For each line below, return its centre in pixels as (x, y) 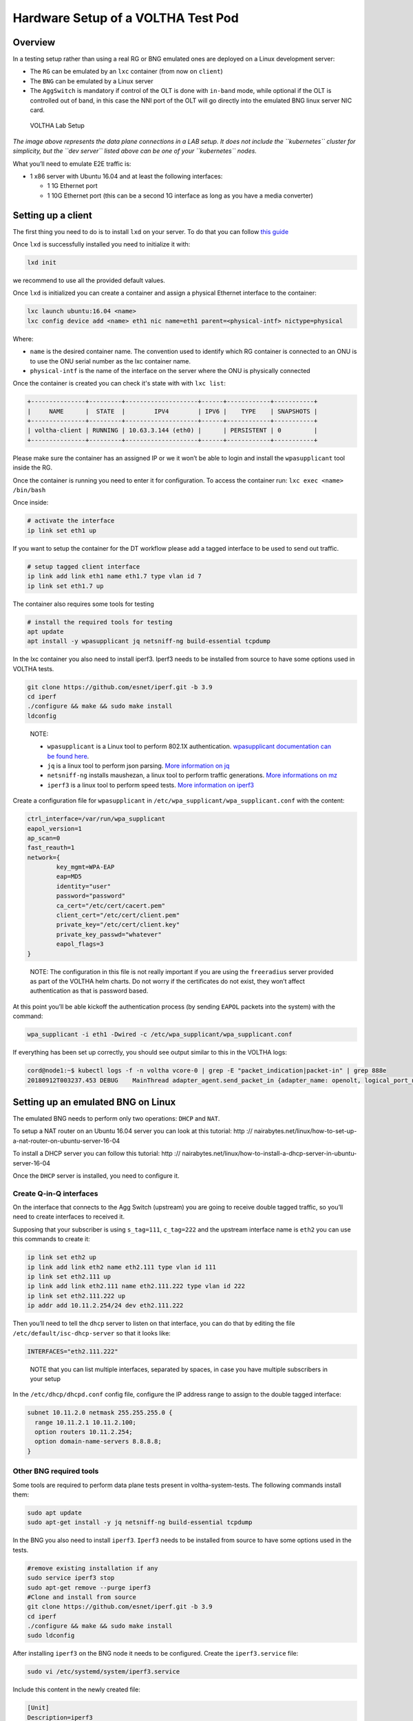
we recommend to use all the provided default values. (89, 281)
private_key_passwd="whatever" (109, 934)
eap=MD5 (69, 877)
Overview (34, 42)
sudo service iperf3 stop (71, 1578)
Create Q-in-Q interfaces (55, 1193)
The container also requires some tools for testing (83, 604)
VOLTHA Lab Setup (57, 126)
